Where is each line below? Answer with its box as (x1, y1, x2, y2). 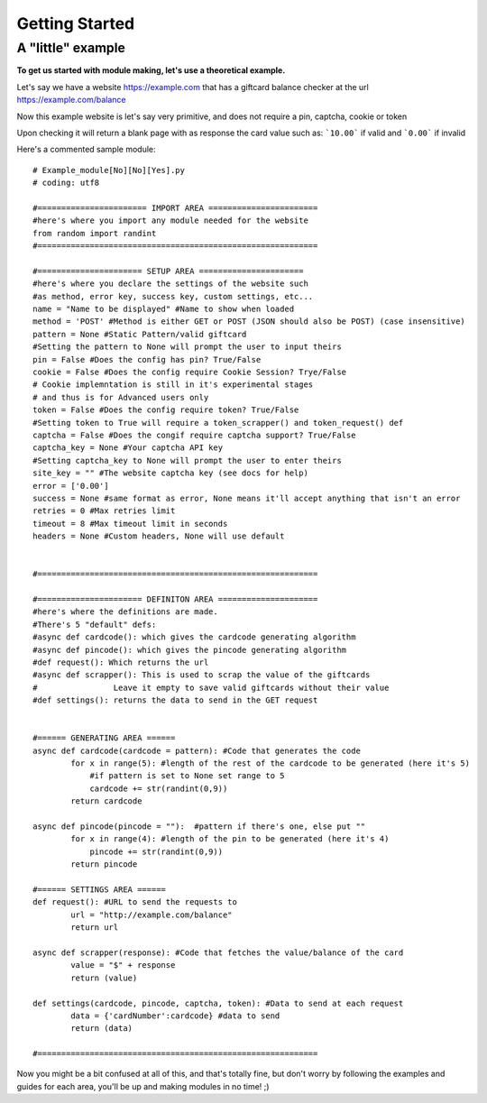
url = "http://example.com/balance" (70, 909, 234, 920)
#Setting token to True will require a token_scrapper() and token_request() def (32, 418, 404, 427)
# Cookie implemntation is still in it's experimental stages (32, 380, 314, 390)
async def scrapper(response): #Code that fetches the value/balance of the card (32, 947, 404, 958)
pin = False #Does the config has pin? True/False (32, 354, 262, 364)
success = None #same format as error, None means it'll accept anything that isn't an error (32, 492, 461, 503)
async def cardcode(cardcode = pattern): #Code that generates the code (32, 745, 361, 756)
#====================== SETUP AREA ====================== (32, 266, 304, 276)
